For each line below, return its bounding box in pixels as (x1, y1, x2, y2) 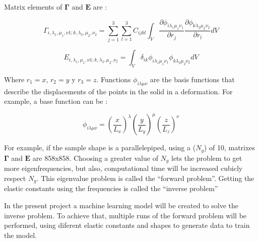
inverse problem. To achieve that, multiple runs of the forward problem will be (4, 210, 247, 220)
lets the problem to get (171, 152, 242, 163)
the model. (4, 229, 37, 240)
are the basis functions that (150, 74, 235, 84)
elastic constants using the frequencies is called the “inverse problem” (4, 183, 218, 194)
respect (4, 172, 26, 183)
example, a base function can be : (4, 96, 108, 106)
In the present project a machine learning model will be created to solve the (4, 200, 238, 210)
